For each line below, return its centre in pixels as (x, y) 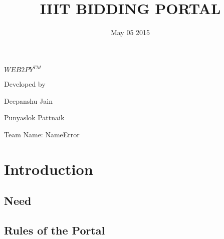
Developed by (25, 84)
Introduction (49, 169)
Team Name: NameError (42, 134)
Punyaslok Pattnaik (34, 117)
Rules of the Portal (55, 230)
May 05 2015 (130, 32)
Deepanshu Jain (28, 100)
